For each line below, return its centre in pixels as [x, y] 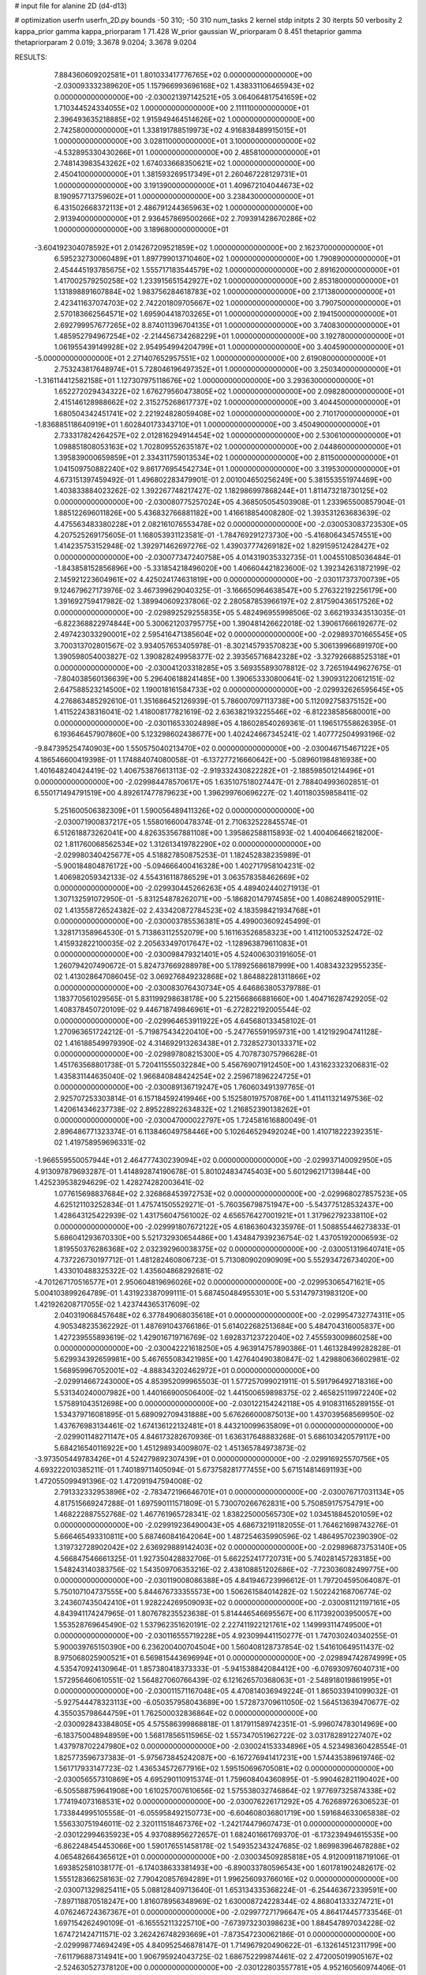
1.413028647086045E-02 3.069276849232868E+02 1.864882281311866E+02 [192, 976]
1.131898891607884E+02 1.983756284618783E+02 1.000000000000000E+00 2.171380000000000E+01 [225, 292]
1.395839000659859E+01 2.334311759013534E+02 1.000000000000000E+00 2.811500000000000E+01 [226, 457]
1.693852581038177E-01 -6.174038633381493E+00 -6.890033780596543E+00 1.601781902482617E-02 [225, 1868]
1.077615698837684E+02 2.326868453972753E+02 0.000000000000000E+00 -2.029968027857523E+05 [231, 1194]
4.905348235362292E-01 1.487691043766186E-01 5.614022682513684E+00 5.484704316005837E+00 [224, 1326]
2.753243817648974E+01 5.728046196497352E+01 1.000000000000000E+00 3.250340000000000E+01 [228, 369]
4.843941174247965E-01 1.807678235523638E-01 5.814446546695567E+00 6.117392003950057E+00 [223, 1614]
